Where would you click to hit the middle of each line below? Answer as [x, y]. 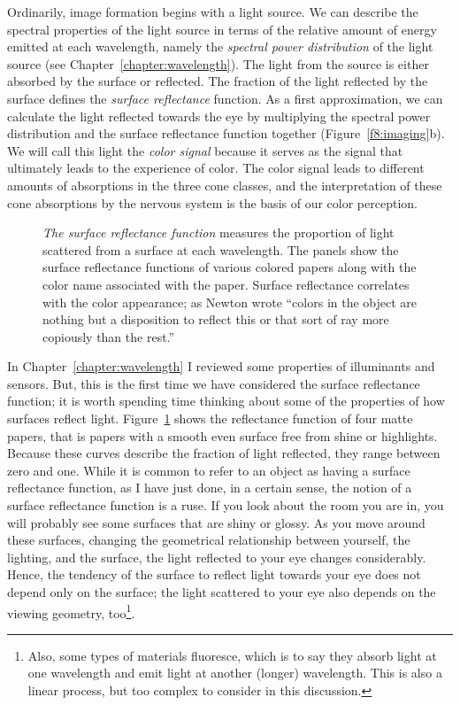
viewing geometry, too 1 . [71, 611]
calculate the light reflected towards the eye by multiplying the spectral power [219, 116]
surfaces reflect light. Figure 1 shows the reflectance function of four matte [210, 418]
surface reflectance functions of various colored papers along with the [230, 267]
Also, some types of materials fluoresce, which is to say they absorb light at [232, 655]
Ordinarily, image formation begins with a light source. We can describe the [213, 12]
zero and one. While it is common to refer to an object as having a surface [209, 470]
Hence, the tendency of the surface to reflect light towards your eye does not [214, 574]
